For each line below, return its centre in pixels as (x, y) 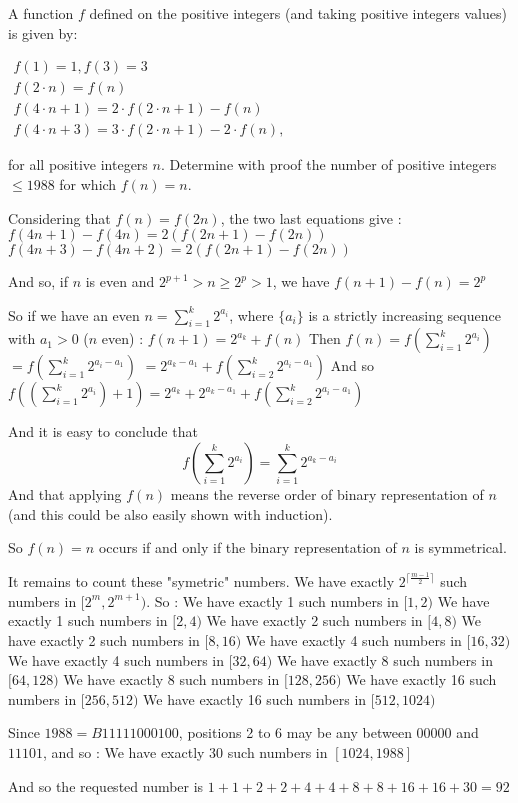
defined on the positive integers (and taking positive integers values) (298, 13)
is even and (120, 281)
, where (251, 314)
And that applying (65, 494)
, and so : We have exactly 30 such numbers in (185, 751)
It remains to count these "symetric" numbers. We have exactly (201, 581)
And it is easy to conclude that (103, 431)
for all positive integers (78, 164)
